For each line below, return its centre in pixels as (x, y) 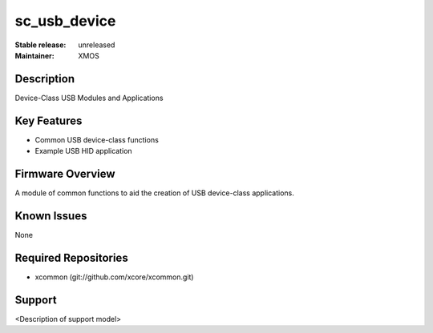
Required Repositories (71, 257)
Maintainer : (35, 55)
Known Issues (51, 216)
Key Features (49, 120)
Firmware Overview (65, 173)
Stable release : (40, 45)
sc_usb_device (65, 21)
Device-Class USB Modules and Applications (89, 98)
